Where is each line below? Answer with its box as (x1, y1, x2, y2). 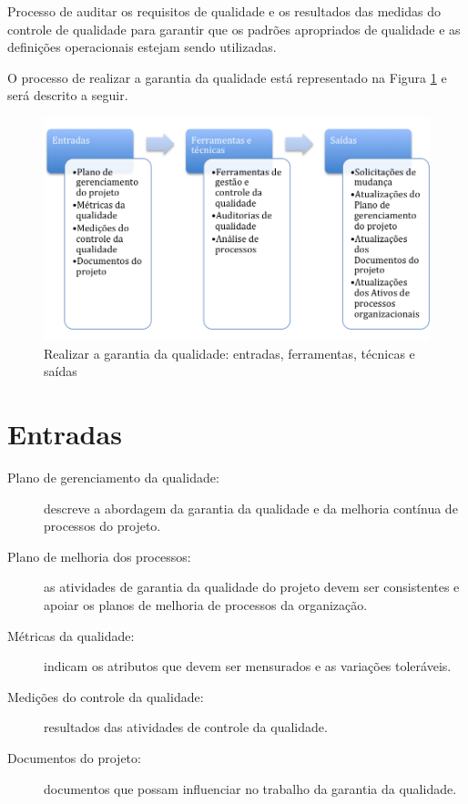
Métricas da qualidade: (7, 626, 135, 645)
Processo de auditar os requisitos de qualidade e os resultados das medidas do (7, 2, 441, 20)
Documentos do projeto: (7, 748, 141, 767)
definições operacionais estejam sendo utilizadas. (7, 37, 277, 56)
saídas (44, 361, 77, 381)
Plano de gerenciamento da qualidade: (7, 468, 219, 487)
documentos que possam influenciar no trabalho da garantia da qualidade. (44, 779, 457, 798)
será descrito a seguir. (7, 86, 128, 105)
